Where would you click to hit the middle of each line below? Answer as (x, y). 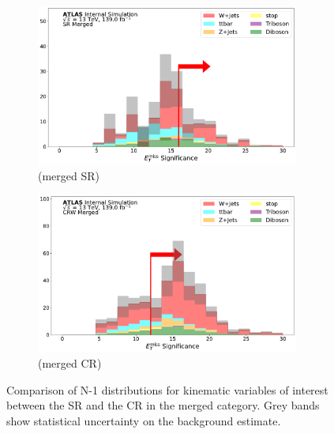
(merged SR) (69, 175)
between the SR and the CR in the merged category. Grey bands (163, 405)
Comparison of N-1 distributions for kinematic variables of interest (167, 389)
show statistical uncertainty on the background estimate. (144, 420)
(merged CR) (70, 363)
